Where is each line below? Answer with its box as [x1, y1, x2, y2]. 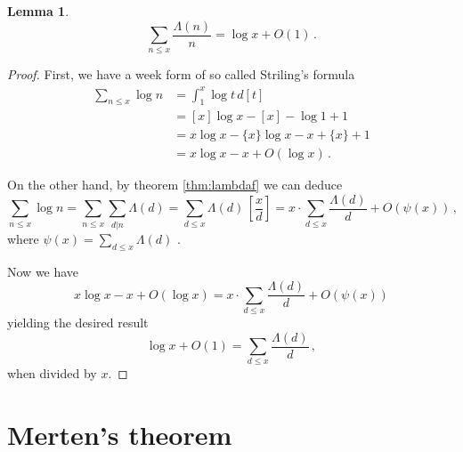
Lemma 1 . [7, 2, 69, 20]
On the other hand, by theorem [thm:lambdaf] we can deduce [7, 175, 343, 194]
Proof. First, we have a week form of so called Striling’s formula [7, 65, 355, 84]
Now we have [7, 262, 79, 280]
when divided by [7, 364, 97, 383]
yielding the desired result [7, 312, 149, 331]
